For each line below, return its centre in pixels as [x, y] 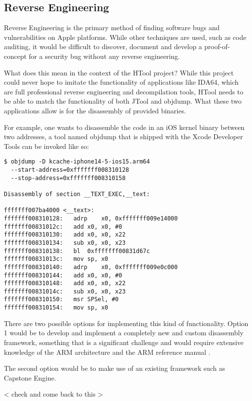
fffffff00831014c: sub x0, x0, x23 [65, 291]
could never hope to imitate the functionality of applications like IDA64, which [121, 82]
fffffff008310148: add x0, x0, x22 [65, 283]
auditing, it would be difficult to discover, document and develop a [103, 46]
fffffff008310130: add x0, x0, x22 [65, 235]
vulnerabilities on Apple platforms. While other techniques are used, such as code [125, 37]
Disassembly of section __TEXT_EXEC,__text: [77, 194]
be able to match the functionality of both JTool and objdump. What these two [123, 101]
